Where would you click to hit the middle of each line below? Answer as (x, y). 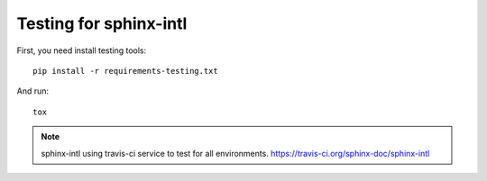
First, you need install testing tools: (82, 50)
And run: (33, 91)
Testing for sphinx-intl (102, 23)
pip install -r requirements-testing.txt (125, 71)
